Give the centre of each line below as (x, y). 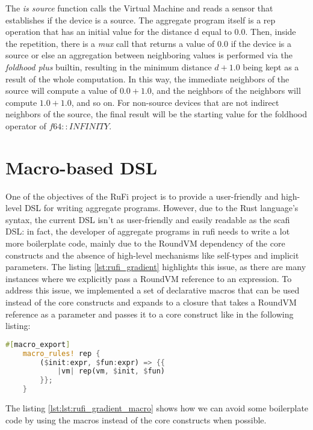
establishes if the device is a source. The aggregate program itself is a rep (141, 20)
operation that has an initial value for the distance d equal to (119, 32)
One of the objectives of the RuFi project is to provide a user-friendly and (142, 196)
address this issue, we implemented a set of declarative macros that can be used (153, 290)
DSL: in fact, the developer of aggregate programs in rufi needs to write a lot (148, 231)
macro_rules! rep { (61, 353)
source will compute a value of (61, 91)
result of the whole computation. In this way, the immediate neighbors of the (147, 78)
